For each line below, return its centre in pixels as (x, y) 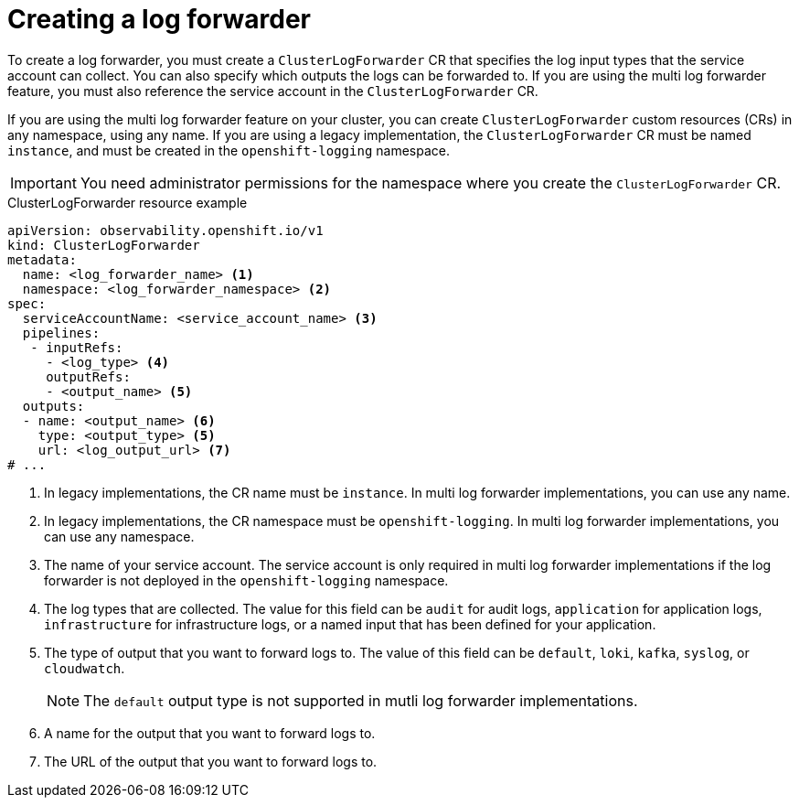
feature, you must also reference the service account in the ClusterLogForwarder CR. (273, 91)
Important (43, 182)
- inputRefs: (77, 347)
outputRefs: (88, 376)
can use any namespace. (119, 536)
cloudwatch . (85, 668)
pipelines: (61, 333)
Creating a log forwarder (159, 19)
